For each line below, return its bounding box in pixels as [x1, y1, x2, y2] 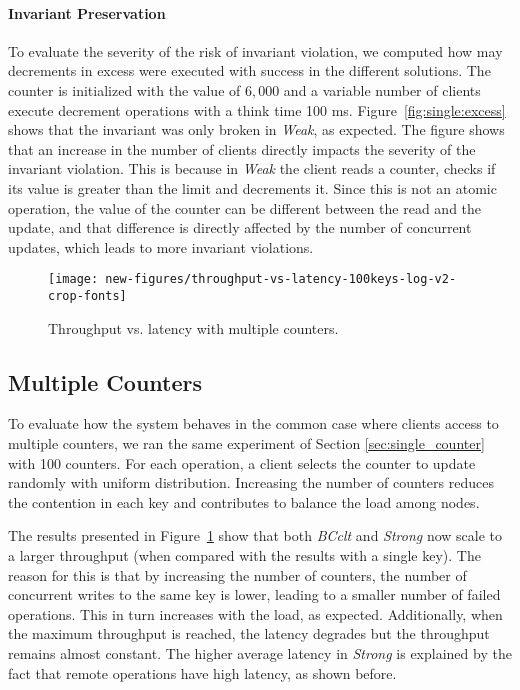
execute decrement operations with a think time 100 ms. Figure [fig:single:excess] [8, 99, 506, 120]
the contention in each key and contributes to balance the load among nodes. [8, 491, 480, 512]
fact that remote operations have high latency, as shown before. [8, 662, 397, 683]
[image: [48, 272, 99, 287]
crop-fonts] [48, 288, 127, 303]
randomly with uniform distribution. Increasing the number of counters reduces [8, 472, 494, 493]
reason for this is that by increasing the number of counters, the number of [8, 564, 467, 585]
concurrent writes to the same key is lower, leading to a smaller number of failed [8, 584, 501, 605]
